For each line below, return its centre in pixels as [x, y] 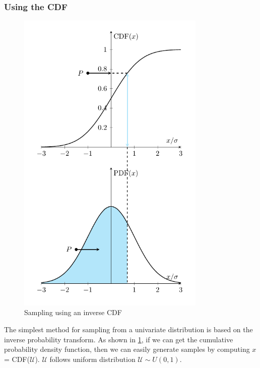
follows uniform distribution [92, 359]
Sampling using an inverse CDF [73, 312]
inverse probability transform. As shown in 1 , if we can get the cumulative [119, 339]
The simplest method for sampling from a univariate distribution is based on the [128, 329]
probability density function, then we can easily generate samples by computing [127, 349]
